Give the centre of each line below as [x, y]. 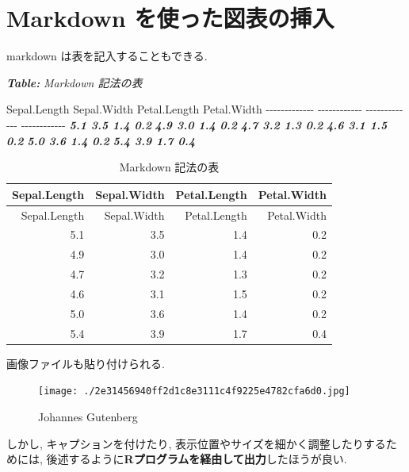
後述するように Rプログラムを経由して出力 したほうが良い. [197, 459]
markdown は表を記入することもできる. [107, 56]
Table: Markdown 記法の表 [75, 82]
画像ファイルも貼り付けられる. [86, 363]
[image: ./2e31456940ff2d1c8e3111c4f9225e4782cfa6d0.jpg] [194, 391]
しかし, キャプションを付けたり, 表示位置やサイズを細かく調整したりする [196, 443]
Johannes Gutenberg [88, 416]
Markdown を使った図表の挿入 [170, 18]
